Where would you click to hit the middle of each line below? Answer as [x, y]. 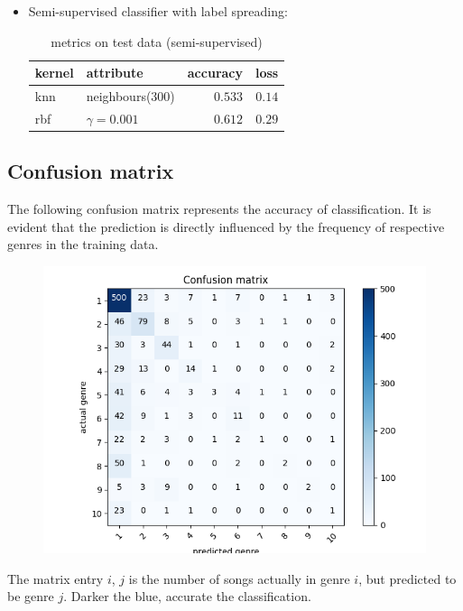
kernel [54, 73]
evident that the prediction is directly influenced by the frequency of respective [226, 226]
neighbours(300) [130, 96]
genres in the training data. [83, 244]
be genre [31, 596]
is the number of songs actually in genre [239, 578]
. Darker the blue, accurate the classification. [187, 596]
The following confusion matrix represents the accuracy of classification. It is [219, 209]
